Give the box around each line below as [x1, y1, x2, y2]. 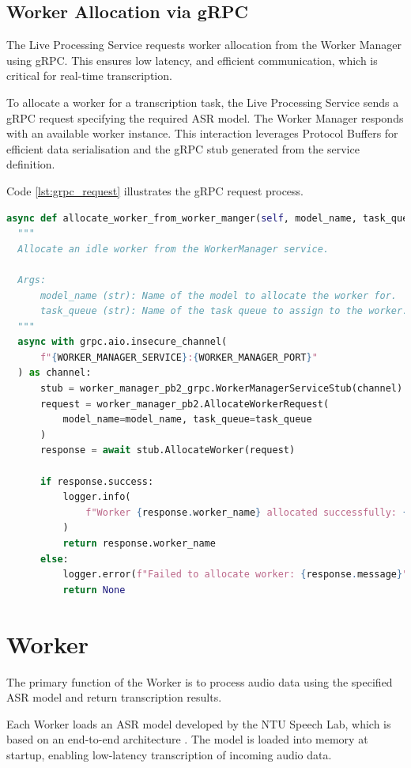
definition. [6, 156, 55, 172]
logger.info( [62, 491, 131, 503]
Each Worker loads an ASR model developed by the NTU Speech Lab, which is [6, 715, 391, 732]
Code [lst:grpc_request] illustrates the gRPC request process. [6, 182, 304, 199]
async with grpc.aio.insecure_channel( [17, 336, 228, 348]
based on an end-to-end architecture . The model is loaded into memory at [6, 731, 368, 747]
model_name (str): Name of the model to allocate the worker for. [40, 289, 397, 301]
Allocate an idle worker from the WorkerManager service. [17, 243, 330, 255]
